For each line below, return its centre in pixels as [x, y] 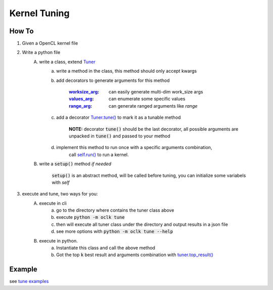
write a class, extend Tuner [67, 62]
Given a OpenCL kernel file [50, 43]
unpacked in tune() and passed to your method [120, 136]
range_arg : [81, 106]
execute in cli [53, 203]
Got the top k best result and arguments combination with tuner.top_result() [135, 255]
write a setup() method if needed [75, 164]
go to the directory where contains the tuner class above [115, 210]
